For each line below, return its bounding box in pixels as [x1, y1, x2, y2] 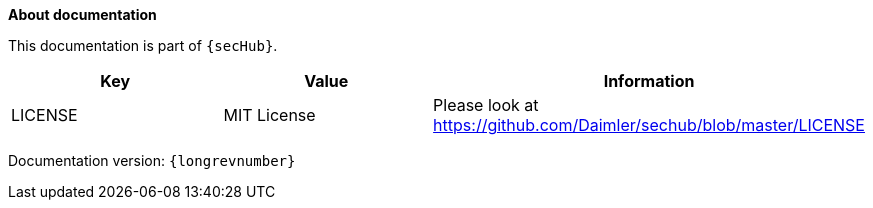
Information [603, 71, 695, 91]
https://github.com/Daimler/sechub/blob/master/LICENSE [433, 115, 865, 135]
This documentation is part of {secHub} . [8, 37, 278, 54]
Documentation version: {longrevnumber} [8, 152, 296, 169]
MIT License [223, 105, 316, 125]
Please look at [433, 95, 539, 115]
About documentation [8, 6, 157, 23]
